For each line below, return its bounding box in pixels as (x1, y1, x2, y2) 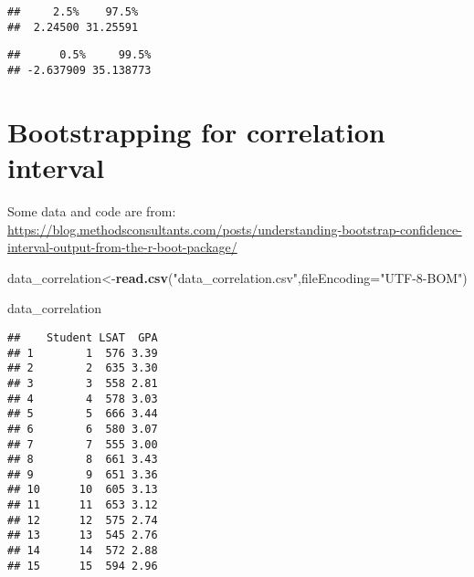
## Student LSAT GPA (7, 330, 158, 344)
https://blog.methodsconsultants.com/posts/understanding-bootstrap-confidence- (7, 219, 462, 238)
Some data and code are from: (7, 201, 176, 220)
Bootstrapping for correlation (7, 112, 385, 150)
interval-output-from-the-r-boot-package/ (7, 237, 237, 257)
